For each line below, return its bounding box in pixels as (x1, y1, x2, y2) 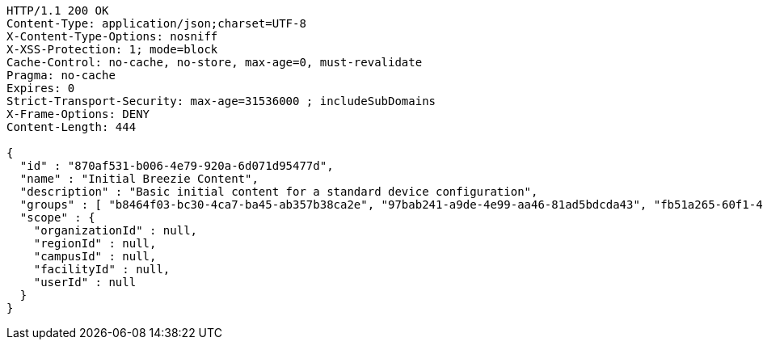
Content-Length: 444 (6, 120, 137, 133)
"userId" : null (33, 276, 137, 289)
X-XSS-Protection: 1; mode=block (6, 43, 218, 56)
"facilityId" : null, (33, 263, 171, 276)
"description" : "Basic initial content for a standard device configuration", (19, 185, 538, 198)
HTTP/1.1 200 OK (6, 4, 109, 17)
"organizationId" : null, (33, 224, 198, 237)
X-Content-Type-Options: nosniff (6, 30, 218, 43)
